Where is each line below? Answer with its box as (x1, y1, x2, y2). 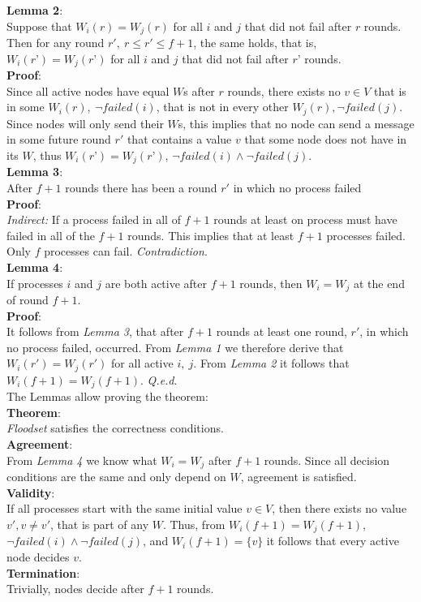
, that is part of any (50, 515, 149, 532)
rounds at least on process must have (213, 211, 397, 228)
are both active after (105, 274, 208, 291)
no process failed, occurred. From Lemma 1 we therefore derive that (6, 338, 344, 355)
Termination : (6, 564, 80, 581)
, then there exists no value (272, 500, 407, 517)
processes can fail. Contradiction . (44, 243, 208, 260)
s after (183, 82, 215, 99)
